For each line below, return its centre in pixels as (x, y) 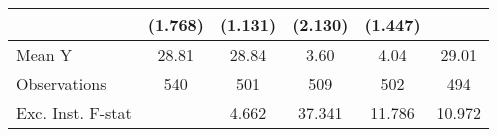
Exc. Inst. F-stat (74, 112)
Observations (61, 83)
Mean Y (44, 54)
